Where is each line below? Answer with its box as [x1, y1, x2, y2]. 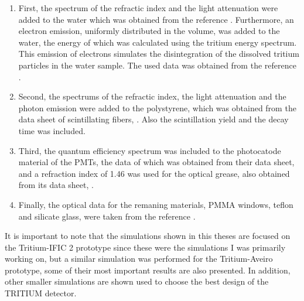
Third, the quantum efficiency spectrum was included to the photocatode [18, 144, 281, 156]
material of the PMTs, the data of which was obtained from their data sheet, [18, 156, 295, 168]
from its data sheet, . [18, 179, 94, 191]
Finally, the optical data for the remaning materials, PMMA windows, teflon [18, 198, 293, 210]
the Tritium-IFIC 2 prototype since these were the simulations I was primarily [5, 241, 286, 253]
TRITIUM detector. [5, 287, 77, 299]
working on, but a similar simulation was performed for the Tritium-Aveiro [5, 252, 273, 265]
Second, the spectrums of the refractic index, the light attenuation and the [18, 90, 286, 102]
